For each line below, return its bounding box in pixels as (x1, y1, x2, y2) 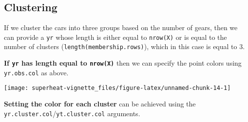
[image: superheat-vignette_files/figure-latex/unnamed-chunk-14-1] (4, 85, 231, 92)
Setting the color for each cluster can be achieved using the (4, 99, 196, 109)
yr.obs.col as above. (4, 67, 69, 77)
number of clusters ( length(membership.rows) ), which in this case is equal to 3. (4, 41, 245, 52)
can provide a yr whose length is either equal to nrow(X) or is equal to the (4, 32, 227, 42)
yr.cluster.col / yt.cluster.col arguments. (4, 108, 140, 118)
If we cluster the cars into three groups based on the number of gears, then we (4, 22, 238, 33)
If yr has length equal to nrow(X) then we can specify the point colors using (4, 58, 242, 68)
